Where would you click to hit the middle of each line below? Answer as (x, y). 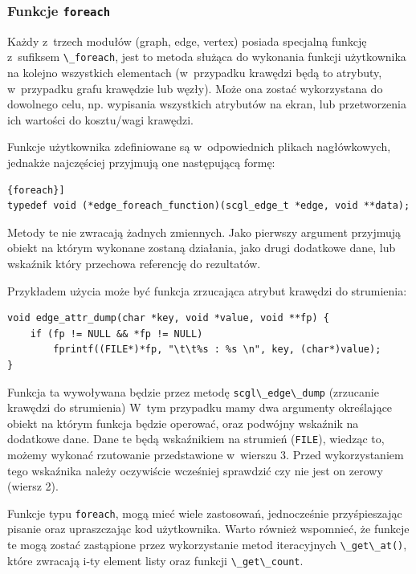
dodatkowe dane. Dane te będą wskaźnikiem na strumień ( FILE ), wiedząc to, (196, 439)
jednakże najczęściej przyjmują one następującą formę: (141, 162)
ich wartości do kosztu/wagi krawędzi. (100, 119)
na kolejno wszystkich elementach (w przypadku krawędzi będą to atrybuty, (195, 73)
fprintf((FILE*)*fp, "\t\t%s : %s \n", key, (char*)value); (217, 350)
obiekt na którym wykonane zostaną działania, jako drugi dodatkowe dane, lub (202, 248)
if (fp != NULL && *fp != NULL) (116, 334)
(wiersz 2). (33, 486)
